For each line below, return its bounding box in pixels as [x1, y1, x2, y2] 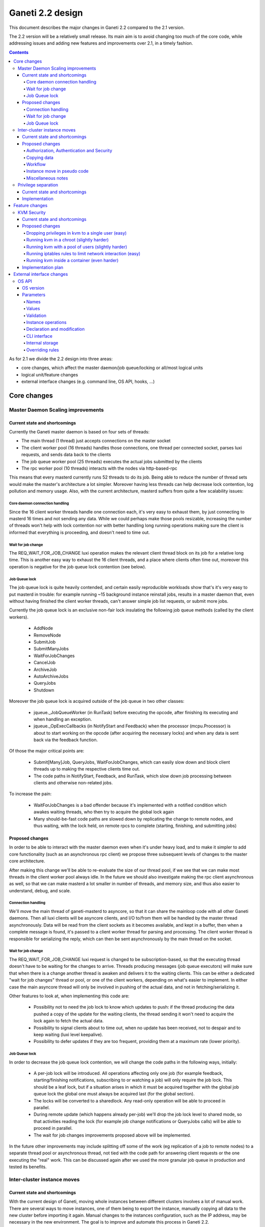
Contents [9, 49, 29, 55]
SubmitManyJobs [33, 646, 69, 652]
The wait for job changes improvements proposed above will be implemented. [33, 1132, 191, 1138]
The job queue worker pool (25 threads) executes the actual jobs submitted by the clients [21, 458, 202, 464]
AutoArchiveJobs [33, 673, 69, 679]
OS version [22, 285, 45, 291]
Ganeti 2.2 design [9, 7, 83, 18]
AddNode [33, 625, 53, 631]
